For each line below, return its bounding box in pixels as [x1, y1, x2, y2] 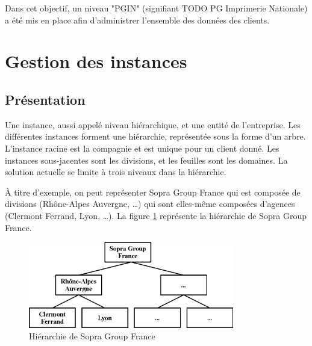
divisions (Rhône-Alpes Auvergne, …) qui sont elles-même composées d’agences [5, 197, 295, 210]
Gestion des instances [5, 49, 187, 73]
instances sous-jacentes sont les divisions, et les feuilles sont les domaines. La [5, 153, 288, 166]
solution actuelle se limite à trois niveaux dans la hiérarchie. [5, 165, 226, 178]
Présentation [5, 90, 86, 108]
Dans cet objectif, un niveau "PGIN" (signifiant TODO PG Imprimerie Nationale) [5, 2, 308, 14]
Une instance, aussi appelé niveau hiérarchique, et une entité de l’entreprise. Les [5, 118, 301, 131]
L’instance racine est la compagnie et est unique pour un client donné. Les [5, 141, 279, 154]
